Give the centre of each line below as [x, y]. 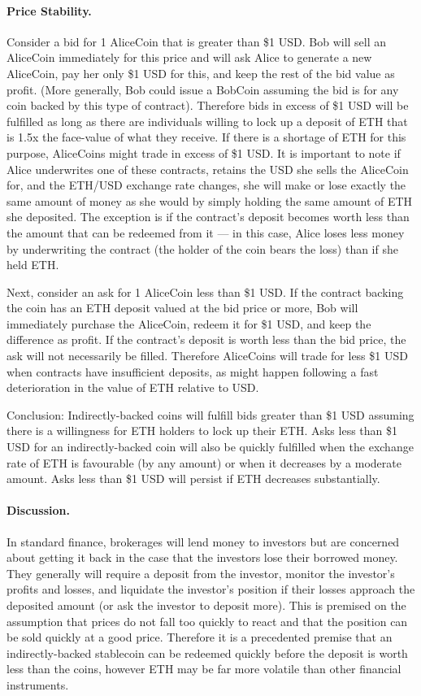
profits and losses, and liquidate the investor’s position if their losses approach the [211, 589]
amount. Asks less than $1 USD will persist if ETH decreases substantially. [193, 478]
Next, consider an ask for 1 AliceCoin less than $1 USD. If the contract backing [205, 291]
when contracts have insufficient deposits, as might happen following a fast [193, 371]
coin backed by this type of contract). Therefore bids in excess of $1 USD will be [208, 105]
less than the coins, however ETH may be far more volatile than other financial [204, 669]
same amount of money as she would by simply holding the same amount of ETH [210, 200]
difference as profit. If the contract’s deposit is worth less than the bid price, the [206, 339]
